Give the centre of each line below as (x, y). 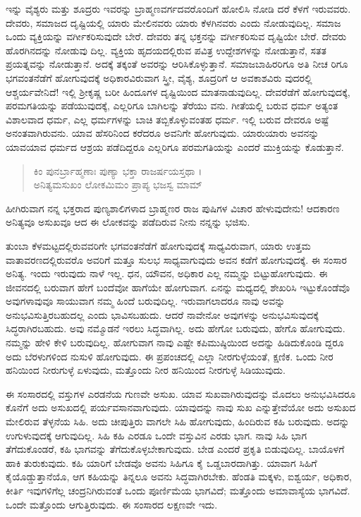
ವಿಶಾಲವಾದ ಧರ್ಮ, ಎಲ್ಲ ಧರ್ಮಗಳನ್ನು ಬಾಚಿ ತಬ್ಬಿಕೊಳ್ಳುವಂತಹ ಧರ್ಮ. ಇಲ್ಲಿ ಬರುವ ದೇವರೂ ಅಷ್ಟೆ (167, 119)
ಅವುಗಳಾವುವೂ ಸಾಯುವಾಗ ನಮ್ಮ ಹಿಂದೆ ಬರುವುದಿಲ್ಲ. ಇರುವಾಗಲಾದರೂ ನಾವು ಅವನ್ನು (146, 301)
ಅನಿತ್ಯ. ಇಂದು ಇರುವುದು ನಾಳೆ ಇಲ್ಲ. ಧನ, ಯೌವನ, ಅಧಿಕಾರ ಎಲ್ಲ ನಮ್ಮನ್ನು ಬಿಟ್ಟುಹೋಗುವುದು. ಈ (167, 273)
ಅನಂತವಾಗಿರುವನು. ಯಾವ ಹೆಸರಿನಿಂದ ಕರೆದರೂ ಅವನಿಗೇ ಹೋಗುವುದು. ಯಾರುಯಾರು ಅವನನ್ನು (163, 133)
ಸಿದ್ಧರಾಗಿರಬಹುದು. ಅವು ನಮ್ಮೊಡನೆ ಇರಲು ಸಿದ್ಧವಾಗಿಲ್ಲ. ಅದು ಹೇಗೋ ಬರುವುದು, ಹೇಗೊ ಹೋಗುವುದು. (176, 328)
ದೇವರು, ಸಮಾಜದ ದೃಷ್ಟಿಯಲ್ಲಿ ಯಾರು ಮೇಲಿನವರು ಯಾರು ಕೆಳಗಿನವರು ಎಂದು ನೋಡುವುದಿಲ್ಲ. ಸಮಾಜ (173, 22)
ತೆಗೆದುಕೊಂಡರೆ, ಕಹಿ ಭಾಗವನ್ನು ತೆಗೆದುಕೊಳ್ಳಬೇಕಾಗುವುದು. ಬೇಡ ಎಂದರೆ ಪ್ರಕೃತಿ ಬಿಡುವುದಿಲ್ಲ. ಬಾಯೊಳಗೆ (175, 449)
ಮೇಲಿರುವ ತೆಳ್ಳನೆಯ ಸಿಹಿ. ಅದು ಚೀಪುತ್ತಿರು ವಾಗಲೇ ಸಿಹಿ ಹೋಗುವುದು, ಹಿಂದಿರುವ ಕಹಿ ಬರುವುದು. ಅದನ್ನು (178, 421)
